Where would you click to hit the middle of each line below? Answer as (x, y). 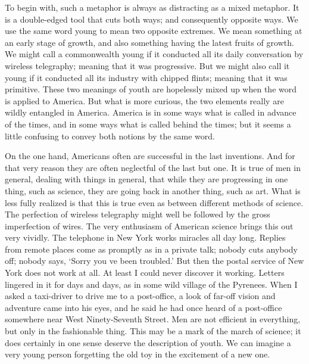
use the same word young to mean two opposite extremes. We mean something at (154, 31)
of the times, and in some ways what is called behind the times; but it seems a (148, 124)
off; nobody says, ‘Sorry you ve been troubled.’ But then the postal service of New (154, 261)
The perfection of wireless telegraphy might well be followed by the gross (138, 214)
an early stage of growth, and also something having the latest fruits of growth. (149, 42)
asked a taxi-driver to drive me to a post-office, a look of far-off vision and (140, 296)
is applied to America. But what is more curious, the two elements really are (144, 100)
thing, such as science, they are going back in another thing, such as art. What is (153, 190)
